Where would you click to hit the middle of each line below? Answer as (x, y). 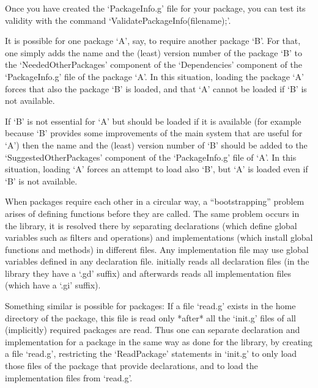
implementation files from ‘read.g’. (69, 377)
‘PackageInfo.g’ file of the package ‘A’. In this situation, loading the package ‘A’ (154, 76)
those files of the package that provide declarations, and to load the (131, 366)
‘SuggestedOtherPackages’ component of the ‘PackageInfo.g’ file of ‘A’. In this (151, 157)
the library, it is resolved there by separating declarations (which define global (151, 225)
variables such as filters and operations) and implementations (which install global (159, 237)
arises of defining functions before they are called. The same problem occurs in (152, 213)
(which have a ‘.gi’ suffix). (53, 285)
